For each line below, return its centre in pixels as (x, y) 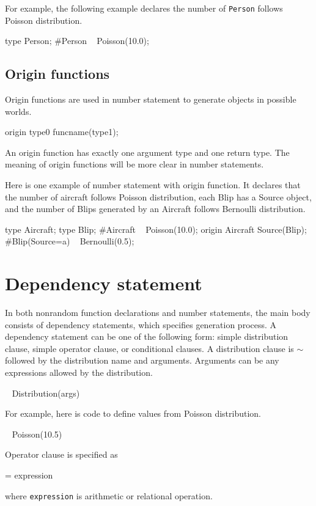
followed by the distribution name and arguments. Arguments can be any (142, 360)
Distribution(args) (46, 393)
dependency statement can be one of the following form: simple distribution (147, 336)
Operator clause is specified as (61, 454)
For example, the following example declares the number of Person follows (144, 8)
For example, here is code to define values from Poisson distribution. (133, 413)
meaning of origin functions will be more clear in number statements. (134, 164)
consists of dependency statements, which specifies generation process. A (141, 324)
